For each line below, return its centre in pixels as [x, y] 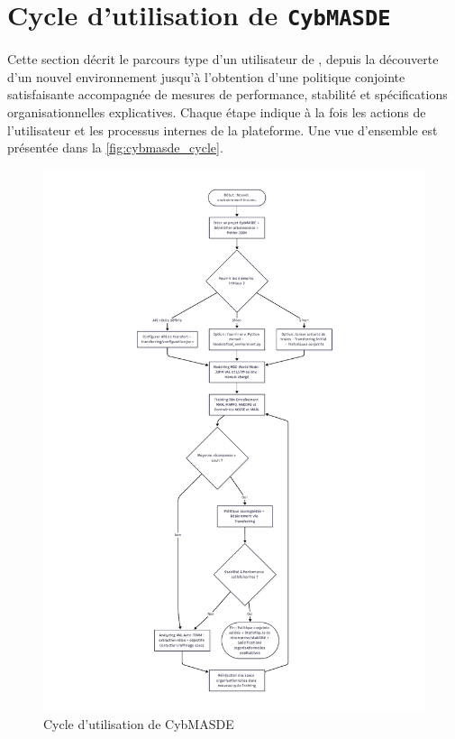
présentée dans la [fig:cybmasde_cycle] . [115, 148]
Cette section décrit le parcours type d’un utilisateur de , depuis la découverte [223, 59]
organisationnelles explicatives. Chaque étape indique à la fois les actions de [217, 112]
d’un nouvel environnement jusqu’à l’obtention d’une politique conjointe [206, 76]
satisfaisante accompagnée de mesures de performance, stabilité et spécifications [227, 94]
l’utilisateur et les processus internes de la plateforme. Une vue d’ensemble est [223, 129]
